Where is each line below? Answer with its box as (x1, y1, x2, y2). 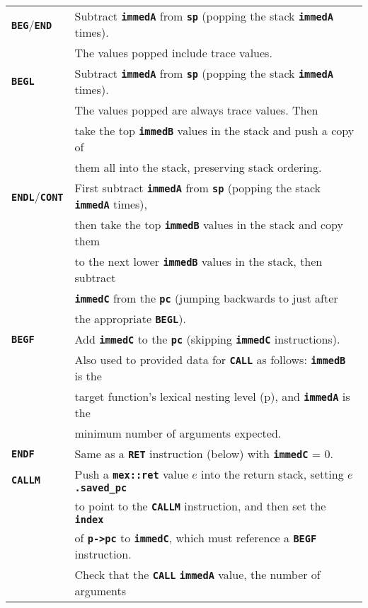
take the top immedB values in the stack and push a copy (74, 122, 355, 139)
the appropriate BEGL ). (74, 310, 186, 327)
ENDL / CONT (11, 187, 64, 204)
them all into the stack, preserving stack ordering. (74, 159, 322, 175)
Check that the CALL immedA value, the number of (74, 566, 321, 583)
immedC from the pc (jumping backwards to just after (74, 290, 338, 306)
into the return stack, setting (201, 466, 344, 482)
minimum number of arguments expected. (74, 425, 282, 441)
